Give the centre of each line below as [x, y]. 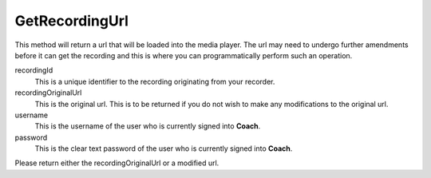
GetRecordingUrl [72, 21]
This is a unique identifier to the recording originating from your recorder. [155, 81]
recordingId [34, 70]
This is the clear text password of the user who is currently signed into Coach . [164, 148]
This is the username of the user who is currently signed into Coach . [148, 126]
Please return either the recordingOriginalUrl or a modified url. [117, 163]
